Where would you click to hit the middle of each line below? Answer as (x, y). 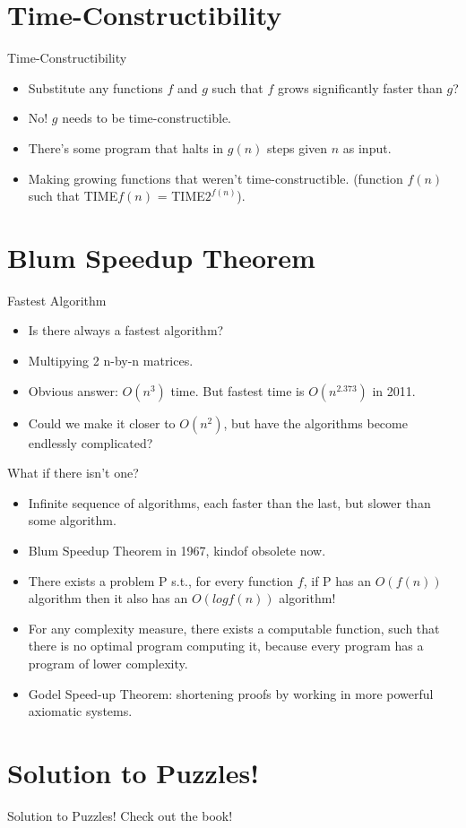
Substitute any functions (95, 87)
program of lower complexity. (108, 663)
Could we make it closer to (102, 423)
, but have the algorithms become (315, 423)
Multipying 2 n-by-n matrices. (111, 360)
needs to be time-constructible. (147, 118)
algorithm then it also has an (108, 598)
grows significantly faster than (360, 87)
